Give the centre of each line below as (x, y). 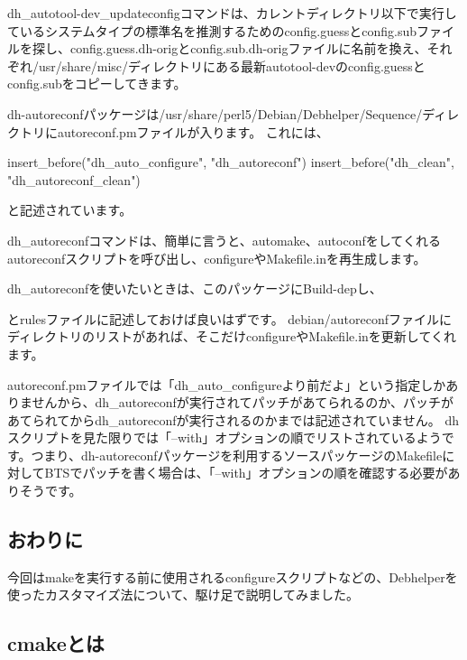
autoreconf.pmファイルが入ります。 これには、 (193, 131)
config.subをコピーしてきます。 (97, 84)
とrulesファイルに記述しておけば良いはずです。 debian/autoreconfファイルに (229, 318)
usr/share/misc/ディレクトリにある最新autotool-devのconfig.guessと (232, 65)
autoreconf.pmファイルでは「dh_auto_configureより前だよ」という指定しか (227, 384)
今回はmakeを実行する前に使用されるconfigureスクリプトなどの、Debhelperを (233, 576)
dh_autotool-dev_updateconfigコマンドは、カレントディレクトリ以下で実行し (232, 13)
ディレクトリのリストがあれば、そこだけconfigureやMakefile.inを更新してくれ (232, 336)
